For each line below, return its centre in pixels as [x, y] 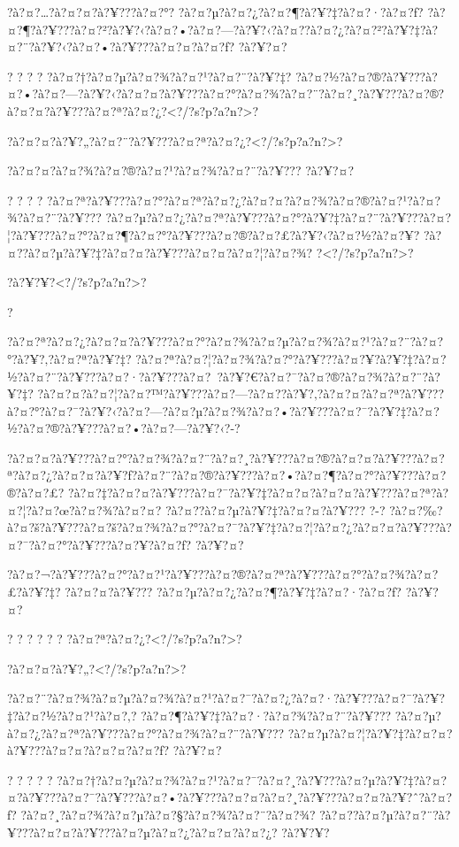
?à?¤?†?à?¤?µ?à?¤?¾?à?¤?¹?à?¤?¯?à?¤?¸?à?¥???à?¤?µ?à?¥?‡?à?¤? [252, 779]
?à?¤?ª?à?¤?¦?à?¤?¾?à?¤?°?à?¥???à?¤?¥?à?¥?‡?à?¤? [291, 358]
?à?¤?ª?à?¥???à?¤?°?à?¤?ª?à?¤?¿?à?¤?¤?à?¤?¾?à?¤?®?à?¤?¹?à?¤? [244, 200]
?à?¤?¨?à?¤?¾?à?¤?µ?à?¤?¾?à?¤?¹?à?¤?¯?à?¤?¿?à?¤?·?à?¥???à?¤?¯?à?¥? [226, 698]
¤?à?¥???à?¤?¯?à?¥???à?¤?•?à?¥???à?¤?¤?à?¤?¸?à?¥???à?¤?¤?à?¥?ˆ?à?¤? [230, 797]
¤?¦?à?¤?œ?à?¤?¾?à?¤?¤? [84, 509]
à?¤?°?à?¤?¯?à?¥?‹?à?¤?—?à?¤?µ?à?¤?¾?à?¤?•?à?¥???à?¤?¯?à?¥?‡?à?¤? [223, 410]
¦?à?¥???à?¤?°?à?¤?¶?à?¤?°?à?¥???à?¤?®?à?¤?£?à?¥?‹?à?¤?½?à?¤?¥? [214, 234]
